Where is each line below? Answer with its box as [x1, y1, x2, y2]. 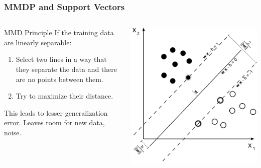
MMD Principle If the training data [4, 27, 114, 38]
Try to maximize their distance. [16, 91, 113, 101]
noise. [4, 127, 22, 137]
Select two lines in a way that [16, 54, 107, 64]
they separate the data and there [16, 64, 117, 74]
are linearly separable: [4, 37, 72, 47]
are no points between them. [16, 73, 103, 84]
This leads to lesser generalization [4, 107, 108, 118]
